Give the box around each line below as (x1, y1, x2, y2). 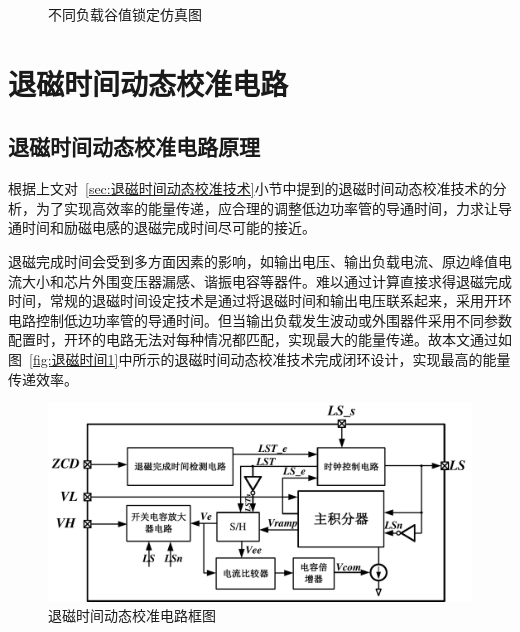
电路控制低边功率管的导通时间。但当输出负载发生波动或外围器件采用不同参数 (8, 309, 512, 330)
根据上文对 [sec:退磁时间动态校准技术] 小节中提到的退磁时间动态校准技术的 (8, 178, 493, 199)
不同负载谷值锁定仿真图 (48, 4, 202, 24)
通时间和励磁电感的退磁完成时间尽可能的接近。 (8, 217, 316, 238)
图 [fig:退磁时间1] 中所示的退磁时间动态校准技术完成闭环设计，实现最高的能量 (8, 348, 511, 369)
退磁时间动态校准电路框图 (48, 605, 216, 626)
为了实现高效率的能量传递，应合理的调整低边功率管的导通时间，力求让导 (35, 197, 512, 218)
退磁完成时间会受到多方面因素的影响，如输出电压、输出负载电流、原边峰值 (8, 250, 498, 271)
